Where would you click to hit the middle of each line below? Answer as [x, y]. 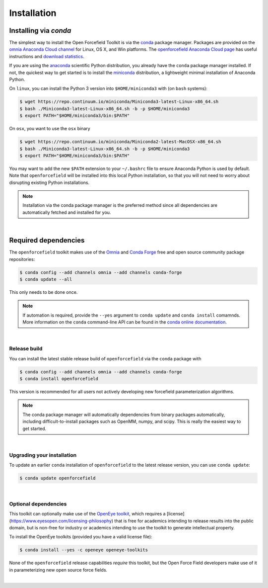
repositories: [22, 259]
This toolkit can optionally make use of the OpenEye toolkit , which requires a [87, 514]
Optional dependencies [38, 504]
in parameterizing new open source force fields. [58, 570]
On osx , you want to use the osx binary [50, 129]
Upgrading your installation [43, 455]
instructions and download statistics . [47, 56]
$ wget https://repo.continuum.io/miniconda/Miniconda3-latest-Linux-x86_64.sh [119, 102]
